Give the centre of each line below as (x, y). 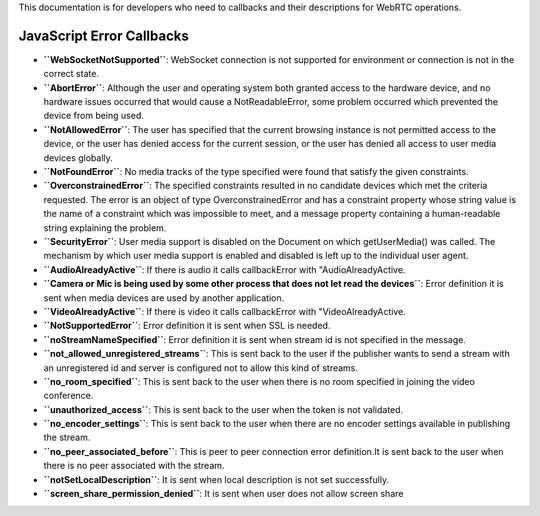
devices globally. (78, 157)
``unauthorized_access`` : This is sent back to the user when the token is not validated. (223, 409)
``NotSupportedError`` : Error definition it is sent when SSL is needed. (187, 326)
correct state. (71, 74)
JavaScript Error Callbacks (103, 35)
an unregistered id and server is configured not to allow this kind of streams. (201, 367)
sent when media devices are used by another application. (164, 297)
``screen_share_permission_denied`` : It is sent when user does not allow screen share (223, 494)
